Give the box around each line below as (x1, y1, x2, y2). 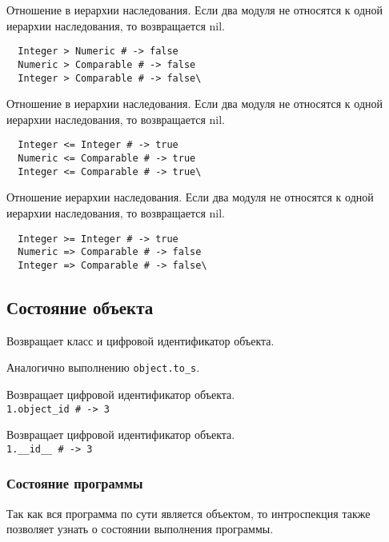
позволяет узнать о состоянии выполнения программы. (6, 520, 274, 537)
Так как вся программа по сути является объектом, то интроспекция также (6, 504, 371, 521)
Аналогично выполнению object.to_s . (6, 359, 200, 376)
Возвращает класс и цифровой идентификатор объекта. (6, 332, 275, 349)
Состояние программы (6, 473, 143, 493)
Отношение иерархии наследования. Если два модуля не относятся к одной (6, 189, 374, 205)
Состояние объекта (6, 294, 154, 319)
